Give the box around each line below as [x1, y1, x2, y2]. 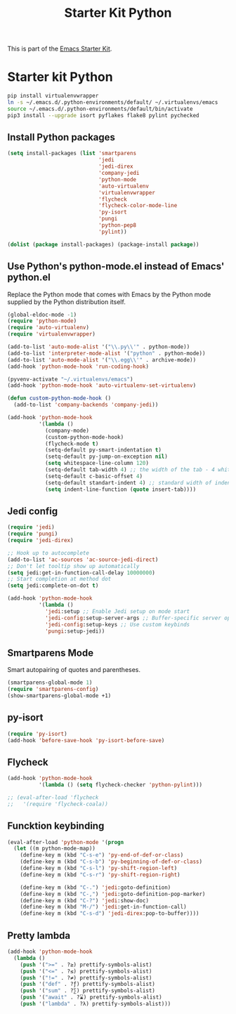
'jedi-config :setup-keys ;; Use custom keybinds [44, 621, 190, 628]
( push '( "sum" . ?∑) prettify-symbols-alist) [20, 987, 156, 994]
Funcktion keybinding [7, 820, 105, 832]
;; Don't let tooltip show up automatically [7, 562, 140, 569]
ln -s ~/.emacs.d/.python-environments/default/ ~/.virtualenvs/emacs [7, 99, 218, 106]
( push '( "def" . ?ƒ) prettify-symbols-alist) [20, 981, 156, 988]
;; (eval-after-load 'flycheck [7, 794, 99, 801]
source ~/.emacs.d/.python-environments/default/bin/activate [7, 105, 193, 112]
